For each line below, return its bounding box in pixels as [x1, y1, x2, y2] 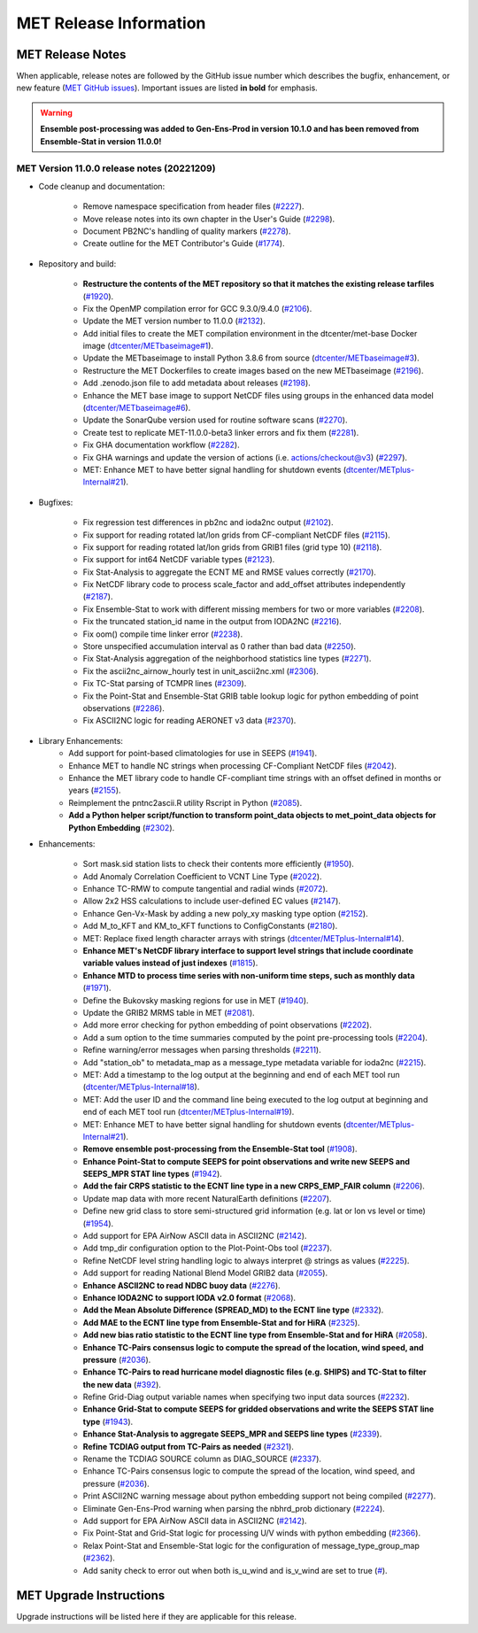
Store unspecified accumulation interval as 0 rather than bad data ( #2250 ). [82, 641, 357, 652]
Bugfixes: [38, 497, 73, 507]
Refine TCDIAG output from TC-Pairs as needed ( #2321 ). [82, 1441, 294, 1451]
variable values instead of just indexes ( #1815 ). [82, 957, 258, 969]
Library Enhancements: [38, 735, 124, 746]
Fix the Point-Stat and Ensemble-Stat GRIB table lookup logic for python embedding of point [82, 691, 420, 701]
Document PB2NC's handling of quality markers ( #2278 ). [82, 226, 291, 236]
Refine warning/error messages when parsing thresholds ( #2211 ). [82, 1045, 322, 1056]
